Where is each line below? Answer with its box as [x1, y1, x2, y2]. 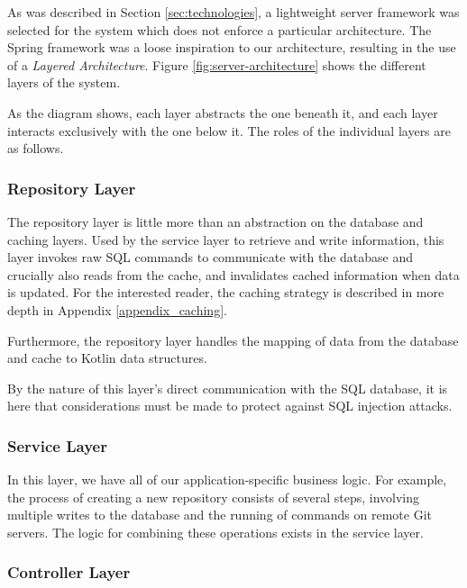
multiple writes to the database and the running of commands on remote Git [7, 505, 433, 524]
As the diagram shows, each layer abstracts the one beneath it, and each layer [7, 103, 438, 122]
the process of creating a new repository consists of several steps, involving [7, 487, 420, 506]
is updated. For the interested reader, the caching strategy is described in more [7, 283, 444, 302]
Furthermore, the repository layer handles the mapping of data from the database [7, 330, 459, 349]
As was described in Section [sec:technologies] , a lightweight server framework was [7, 3, 460, 21]
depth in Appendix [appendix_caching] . [7, 300, 227, 319]
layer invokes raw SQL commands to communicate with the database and [7, 248, 414, 267]
